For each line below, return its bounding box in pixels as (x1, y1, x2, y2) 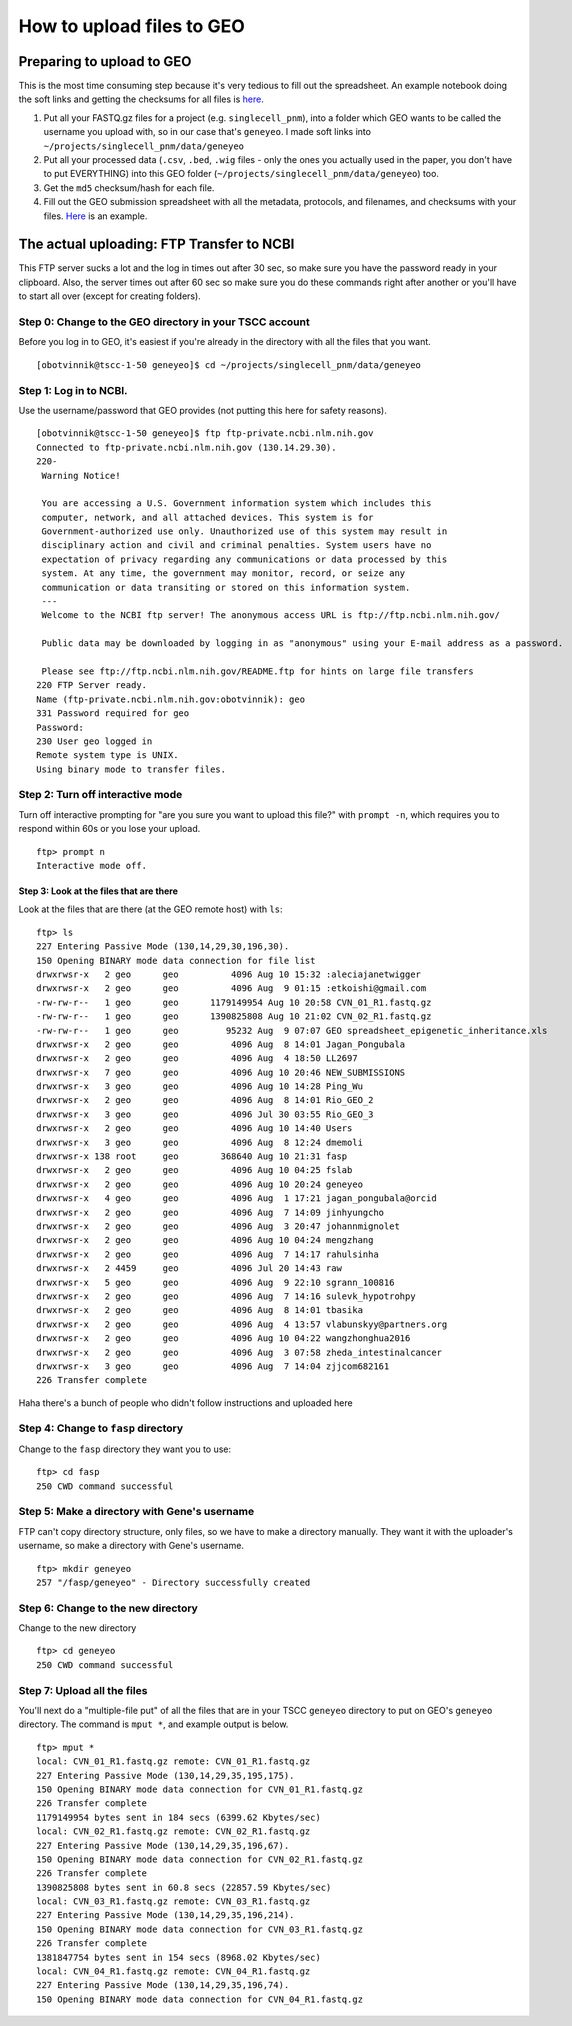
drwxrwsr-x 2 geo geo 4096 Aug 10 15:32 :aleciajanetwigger (36, 968, 422, 980)
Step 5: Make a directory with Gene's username (18, 1505, 255, 1519)
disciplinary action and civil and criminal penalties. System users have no (41, 540, 432, 551)
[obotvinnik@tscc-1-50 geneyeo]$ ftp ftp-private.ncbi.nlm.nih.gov (36, 428, 374, 439)
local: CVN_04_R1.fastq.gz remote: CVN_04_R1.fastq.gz (36, 1966, 311, 1977)
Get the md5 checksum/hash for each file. (43, 181, 215, 194)
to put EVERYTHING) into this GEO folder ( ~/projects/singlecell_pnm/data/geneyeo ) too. (43, 168, 440, 180)
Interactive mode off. (36, 860, 148, 872)
